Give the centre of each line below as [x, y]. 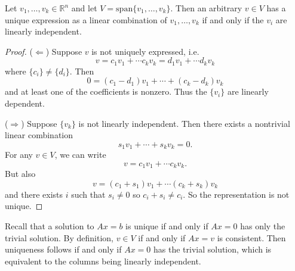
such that [88, 194]
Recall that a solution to [50, 226]
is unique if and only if [167, 226]
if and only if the [233, 19]
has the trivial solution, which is [212, 249]
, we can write [80, 155]
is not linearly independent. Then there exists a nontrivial [184, 123]
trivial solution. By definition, [59, 237]
